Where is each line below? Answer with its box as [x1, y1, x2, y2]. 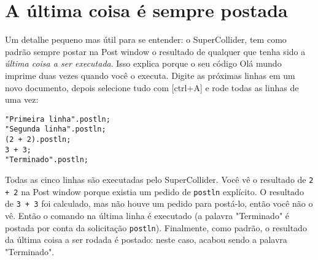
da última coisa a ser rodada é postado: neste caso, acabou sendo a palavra [5, 233, 287, 246]
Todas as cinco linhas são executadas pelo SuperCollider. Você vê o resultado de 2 [5, 173, 314, 185]
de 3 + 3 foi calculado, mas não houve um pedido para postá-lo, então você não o [5, 197, 313, 210]
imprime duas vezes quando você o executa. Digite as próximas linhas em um [5, 69, 295, 81]
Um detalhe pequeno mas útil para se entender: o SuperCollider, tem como [5, 33, 287, 46]
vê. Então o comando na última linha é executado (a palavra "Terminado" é [5, 209, 290, 221]
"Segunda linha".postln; [5, 125, 106, 134]
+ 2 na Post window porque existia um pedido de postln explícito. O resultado [5, 185, 304, 198]
